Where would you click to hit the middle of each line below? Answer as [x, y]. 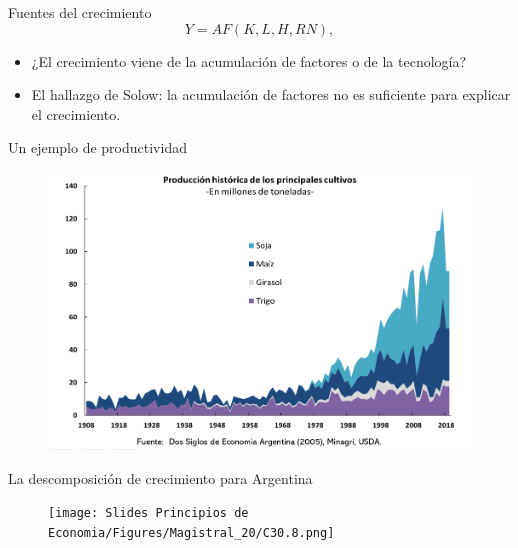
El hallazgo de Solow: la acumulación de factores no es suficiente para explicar [271, 94]
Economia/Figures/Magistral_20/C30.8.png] [191, 533]
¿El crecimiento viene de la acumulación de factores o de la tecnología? [249, 60]
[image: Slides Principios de [148, 513]
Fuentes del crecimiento [80, 12]
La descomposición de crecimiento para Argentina [160, 477]
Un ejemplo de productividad [97, 147]
